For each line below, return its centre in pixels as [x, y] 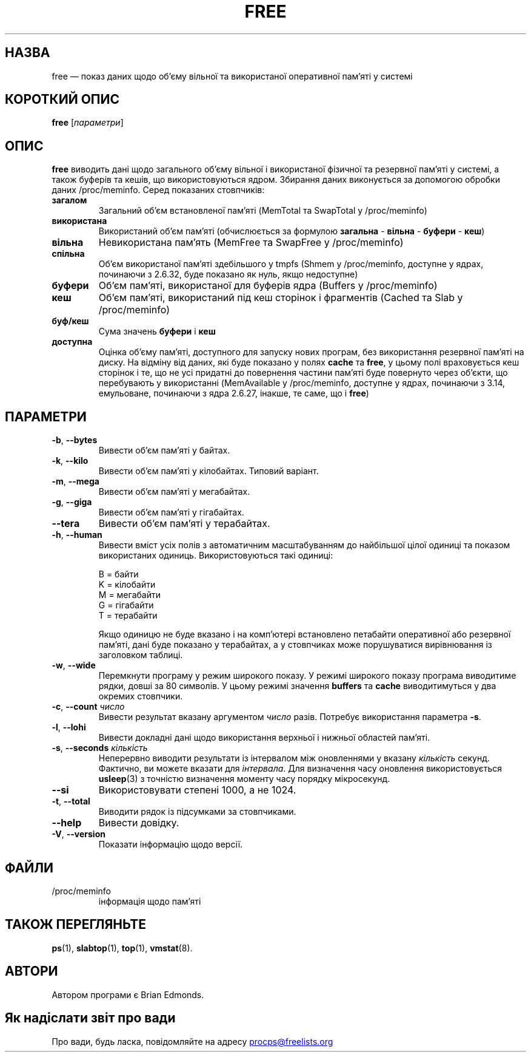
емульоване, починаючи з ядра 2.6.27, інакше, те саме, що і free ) [234, 393]
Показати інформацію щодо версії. [171, 845]
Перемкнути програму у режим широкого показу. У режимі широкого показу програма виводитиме [307, 676]
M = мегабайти [129, 595]
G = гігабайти [126, 605]
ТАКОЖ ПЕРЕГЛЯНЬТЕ [76, 925]
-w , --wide [74, 665]
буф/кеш [70, 321]
